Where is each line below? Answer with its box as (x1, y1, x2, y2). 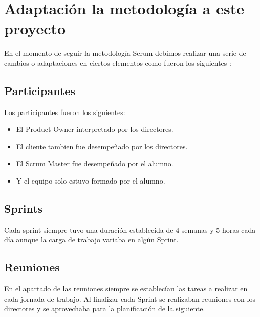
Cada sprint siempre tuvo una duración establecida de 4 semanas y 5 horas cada (4, 224, 256, 235)
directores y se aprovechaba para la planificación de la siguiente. (4, 303, 205, 314)
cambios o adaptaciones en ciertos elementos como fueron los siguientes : (4, 57, 231, 68)
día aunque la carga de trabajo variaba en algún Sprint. (4, 234, 179, 245)
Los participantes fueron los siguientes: (4, 106, 125, 117)
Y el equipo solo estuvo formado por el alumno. (16, 175, 165, 186)
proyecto (4, 18, 66, 39)
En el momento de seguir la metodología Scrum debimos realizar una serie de (4, 48, 246, 58)
